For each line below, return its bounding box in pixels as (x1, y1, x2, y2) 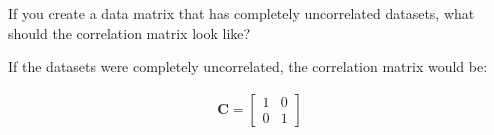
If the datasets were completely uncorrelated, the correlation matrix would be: (8, 56, 488, 77)
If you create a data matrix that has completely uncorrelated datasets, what (8, 3, 475, 23)
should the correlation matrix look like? (8, 22, 251, 43)
